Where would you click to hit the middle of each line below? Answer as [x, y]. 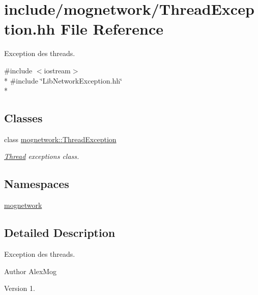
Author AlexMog [31, 271]
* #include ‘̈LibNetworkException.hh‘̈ [63, 80]
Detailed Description [60, 233]
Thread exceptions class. [42, 156]
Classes [23, 118]
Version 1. [20, 288]
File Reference [112, 29]
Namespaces [37, 184]
